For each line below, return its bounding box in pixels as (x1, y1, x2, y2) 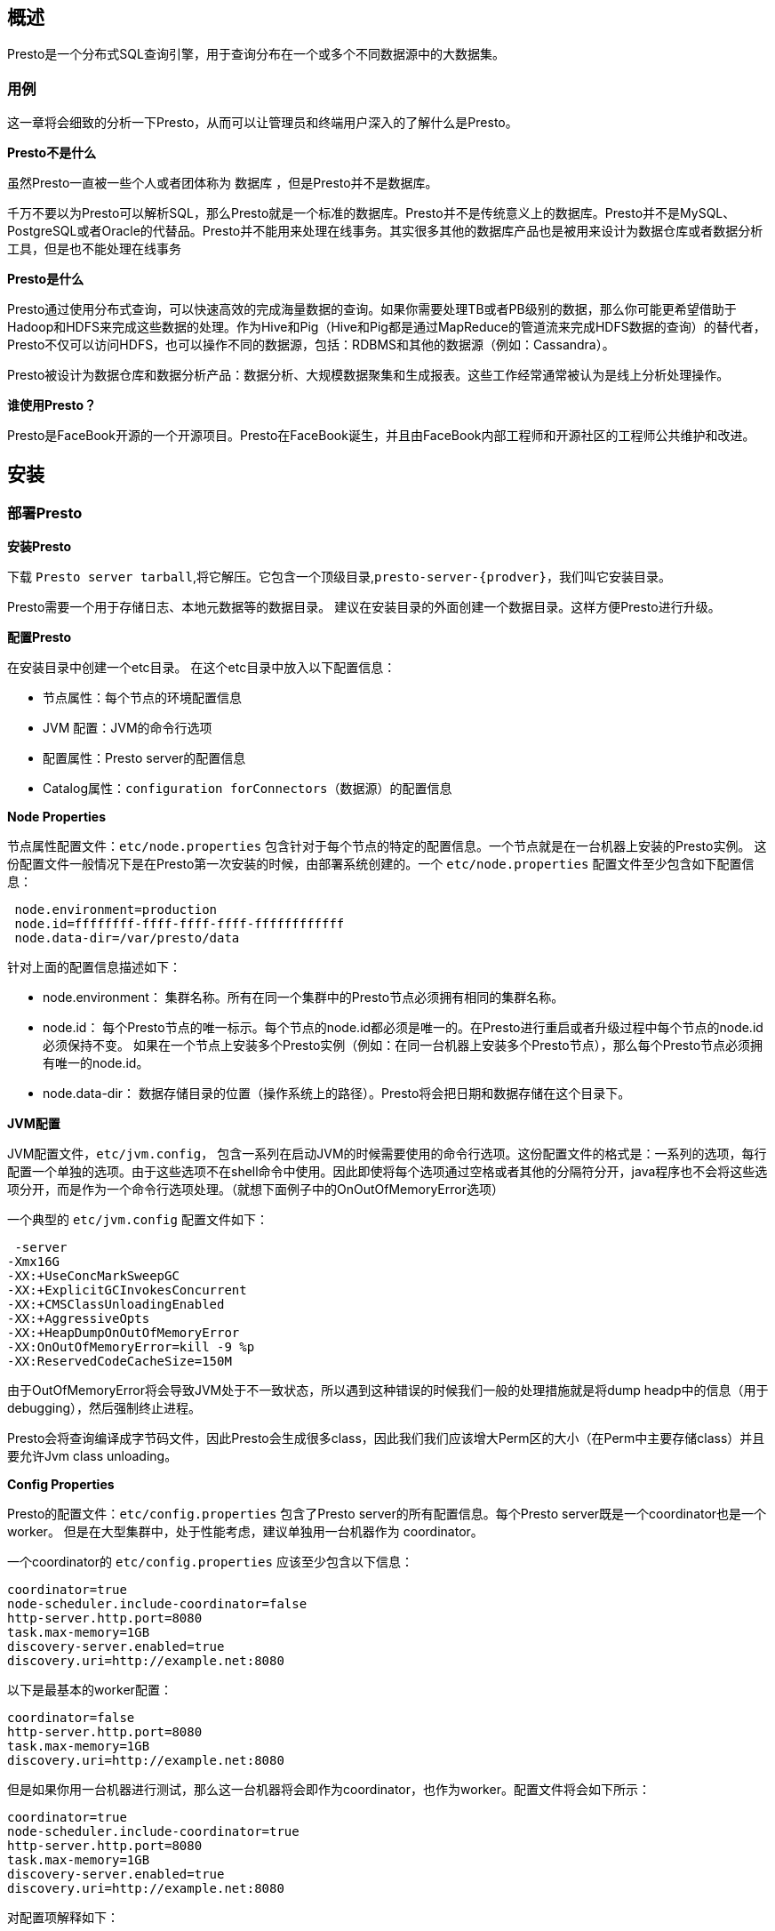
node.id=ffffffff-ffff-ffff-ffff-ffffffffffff (14, 917, 345, 932)
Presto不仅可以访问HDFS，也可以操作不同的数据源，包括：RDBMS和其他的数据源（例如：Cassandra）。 (7, 337, 615, 353)
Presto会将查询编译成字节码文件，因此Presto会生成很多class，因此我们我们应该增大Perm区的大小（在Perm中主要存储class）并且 (7, 1430, 765, 1446)
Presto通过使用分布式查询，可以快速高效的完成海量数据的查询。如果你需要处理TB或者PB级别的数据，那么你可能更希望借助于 (7, 301, 737, 317)
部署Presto (7, 504, 83, 523)
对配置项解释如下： (7, 1910, 119, 1926)
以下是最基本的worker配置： (7, 1682, 172, 1698)
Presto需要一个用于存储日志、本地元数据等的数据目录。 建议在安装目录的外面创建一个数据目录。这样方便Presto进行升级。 (7, 599, 721, 615)
